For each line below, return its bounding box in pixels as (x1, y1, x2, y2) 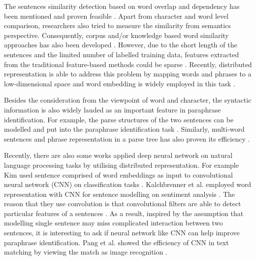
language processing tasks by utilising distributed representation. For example (4, 159, 239, 170)
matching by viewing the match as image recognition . (4, 247, 167, 257)
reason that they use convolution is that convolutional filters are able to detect (4, 198, 241, 209)
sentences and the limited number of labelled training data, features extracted (4, 49, 239, 59)
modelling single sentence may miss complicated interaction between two (4, 218, 223, 228)
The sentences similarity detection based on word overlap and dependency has (4, 1, 240, 11)
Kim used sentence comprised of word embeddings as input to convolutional (4, 169, 233, 180)
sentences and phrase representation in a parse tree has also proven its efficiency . (4, 133, 250, 144)
